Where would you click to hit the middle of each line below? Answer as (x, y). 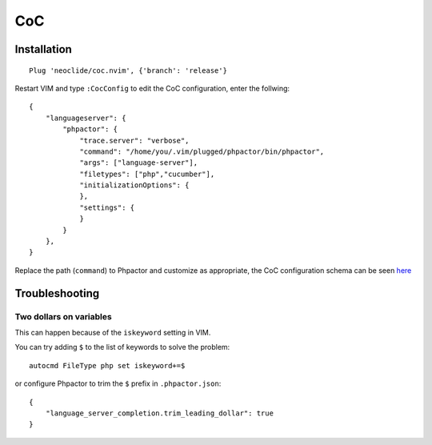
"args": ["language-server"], (139, 163)
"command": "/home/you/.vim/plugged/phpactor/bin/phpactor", (202, 151)
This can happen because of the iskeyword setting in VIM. (113, 332)
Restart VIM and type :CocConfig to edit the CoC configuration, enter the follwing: (152, 88)
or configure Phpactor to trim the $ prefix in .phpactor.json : (118, 383)
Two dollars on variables (63, 316)
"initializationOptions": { (134, 185)
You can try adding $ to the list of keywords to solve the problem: (122, 347)
